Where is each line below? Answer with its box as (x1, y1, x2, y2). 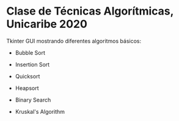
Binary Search (15, 96, 51, 103)
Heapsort (15, 84, 39, 92)
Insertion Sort (15, 61, 50, 68)
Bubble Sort (15, 49, 46, 56)
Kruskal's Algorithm (15, 108, 65, 115)
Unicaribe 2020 (6, 17, 87, 31)
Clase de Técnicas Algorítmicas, (6, 4, 174, 18)
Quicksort (15, 72, 40, 80)
